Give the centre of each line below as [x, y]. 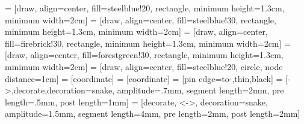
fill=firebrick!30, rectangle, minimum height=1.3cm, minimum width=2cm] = [148, 43]
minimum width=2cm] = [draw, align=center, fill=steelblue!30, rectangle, [141, 19]
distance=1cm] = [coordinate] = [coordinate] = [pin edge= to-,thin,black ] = [144, 78]
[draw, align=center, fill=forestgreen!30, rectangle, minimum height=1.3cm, [144, 55]
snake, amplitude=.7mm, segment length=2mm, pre [188, 90]
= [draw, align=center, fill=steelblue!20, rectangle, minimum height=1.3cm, [145, 8]
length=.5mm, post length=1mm [66, 102]
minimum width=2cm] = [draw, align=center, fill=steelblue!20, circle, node [144, 66]
